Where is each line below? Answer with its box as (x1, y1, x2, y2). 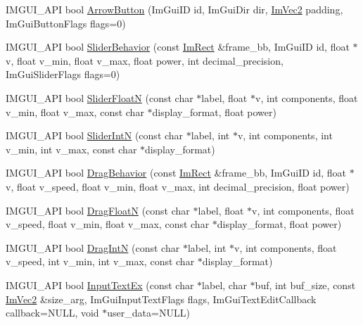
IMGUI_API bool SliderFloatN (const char (6, 90, 193, 105)
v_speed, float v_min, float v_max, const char (6, 217, 210, 231)
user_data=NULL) (107, 305, 190, 320)
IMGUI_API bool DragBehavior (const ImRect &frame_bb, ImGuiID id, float (6, 165, 347, 180)
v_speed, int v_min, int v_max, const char (6, 254, 195, 269)
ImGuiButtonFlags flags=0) (6, 15, 126, 30)
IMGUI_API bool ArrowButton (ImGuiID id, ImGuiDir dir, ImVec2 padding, (6, 2, 343, 16)
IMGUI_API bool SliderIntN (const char (6, 128, 184, 143)
